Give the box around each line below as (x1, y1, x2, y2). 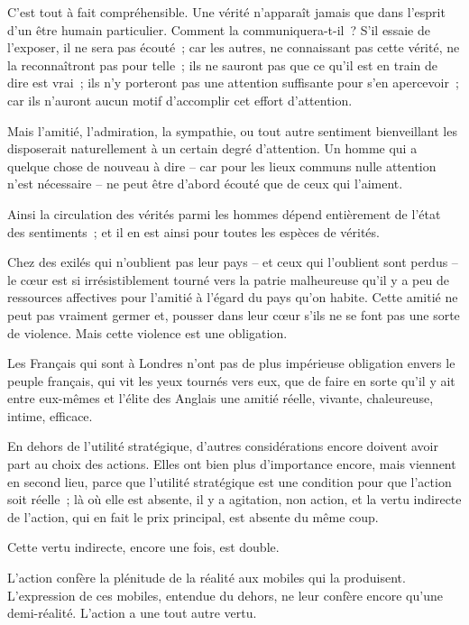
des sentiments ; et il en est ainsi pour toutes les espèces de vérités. (7, 222, 380, 241)
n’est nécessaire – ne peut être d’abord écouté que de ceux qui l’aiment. (7, 174, 403, 193)
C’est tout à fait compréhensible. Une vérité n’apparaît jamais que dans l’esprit (7, 3, 446, 21)
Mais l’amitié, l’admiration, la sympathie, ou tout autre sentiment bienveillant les (7, 121, 457, 140)
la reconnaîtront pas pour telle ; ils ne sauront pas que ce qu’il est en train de (7, 55, 437, 74)
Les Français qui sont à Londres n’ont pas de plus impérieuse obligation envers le (7, 354, 455, 372)
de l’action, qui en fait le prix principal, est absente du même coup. (7, 507, 379, 526)
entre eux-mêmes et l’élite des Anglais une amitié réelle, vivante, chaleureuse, (7, 389, 434, 408)
